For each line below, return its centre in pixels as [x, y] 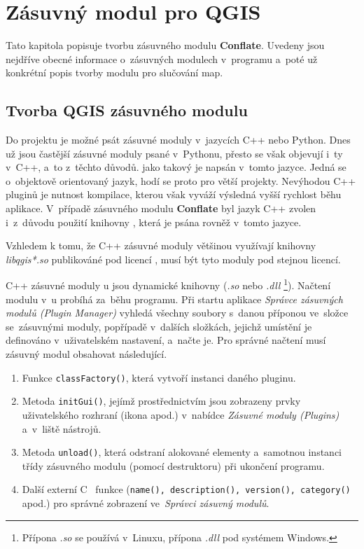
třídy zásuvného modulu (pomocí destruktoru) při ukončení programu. [173, 465]
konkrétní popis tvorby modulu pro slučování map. [114, 72]
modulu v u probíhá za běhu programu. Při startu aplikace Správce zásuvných [174, 299]
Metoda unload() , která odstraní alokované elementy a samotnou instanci [182, 452]
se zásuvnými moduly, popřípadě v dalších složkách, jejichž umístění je [159, 326]
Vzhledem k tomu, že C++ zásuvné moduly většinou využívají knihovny [161, 245]
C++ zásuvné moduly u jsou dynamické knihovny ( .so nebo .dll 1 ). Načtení [168, 284]
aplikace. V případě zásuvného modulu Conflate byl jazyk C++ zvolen [161, 208]
